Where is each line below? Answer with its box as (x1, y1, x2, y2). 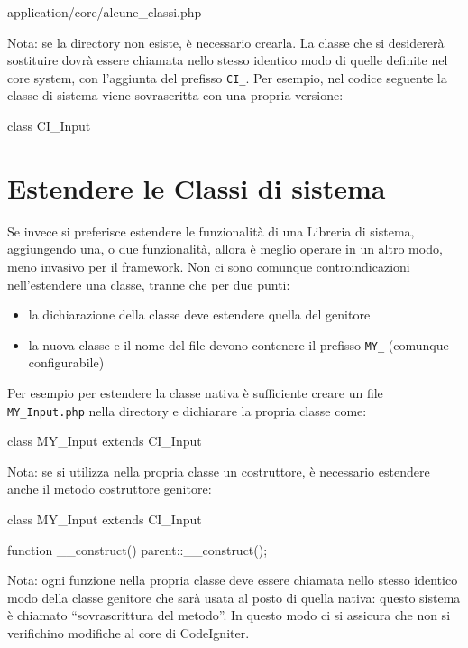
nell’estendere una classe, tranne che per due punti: (7, 274, 290, 293)
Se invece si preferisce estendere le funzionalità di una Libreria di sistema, (7, 221, 415, 240)
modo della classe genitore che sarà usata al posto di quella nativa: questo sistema (7, 588, 461, 606)
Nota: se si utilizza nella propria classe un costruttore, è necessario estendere (7, 461, 430, 480)
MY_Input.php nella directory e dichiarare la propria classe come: (7, 401, 367, 420)
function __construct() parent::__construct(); (7, 540, 268, 559)
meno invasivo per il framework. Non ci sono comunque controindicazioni (7, 256, 410, 275)
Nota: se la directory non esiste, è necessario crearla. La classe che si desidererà (7, 32, 445, 51)
